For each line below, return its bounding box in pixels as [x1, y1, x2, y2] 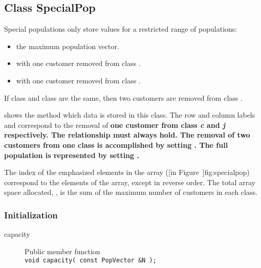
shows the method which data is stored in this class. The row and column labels [4, 109, 255, 120]
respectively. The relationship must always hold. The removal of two [4, 129, 250, 140]
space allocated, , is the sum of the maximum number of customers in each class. [4, 187, 257, 197]
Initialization [4, 208, 58, 221]
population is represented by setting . [4, 149, 139, 160]
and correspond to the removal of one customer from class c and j [4, 119, 225, 130]
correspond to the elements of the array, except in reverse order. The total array [4, 176, 255, 187]
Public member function [25, 245, 100, 256]
